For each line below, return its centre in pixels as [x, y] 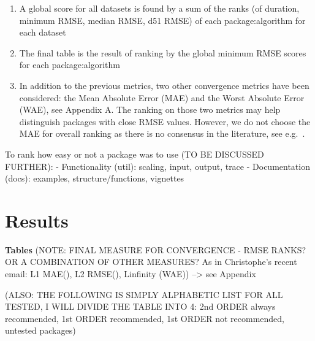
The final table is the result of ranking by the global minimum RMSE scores [163, 52]
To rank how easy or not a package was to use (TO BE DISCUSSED [135, 154]
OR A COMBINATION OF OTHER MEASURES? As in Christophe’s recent [151, 262]
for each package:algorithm [70, 65]
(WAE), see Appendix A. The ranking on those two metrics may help [150, 109]
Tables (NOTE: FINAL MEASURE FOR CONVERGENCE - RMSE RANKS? [156, 249]
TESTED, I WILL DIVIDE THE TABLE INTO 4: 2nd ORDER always [140, 306]
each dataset [43, 32]
